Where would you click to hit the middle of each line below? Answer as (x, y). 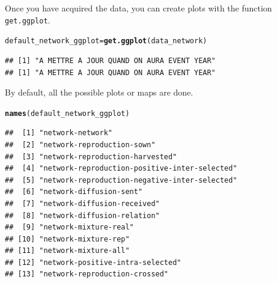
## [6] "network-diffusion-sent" (74, 192)
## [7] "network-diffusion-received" (82, 203)
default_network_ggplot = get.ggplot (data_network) (106, 41)
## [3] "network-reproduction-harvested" (91, 157)
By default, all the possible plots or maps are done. (99, 92)
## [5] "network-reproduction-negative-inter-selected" (121, 180)
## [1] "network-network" (59, 133)
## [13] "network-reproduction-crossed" (87, 274)
